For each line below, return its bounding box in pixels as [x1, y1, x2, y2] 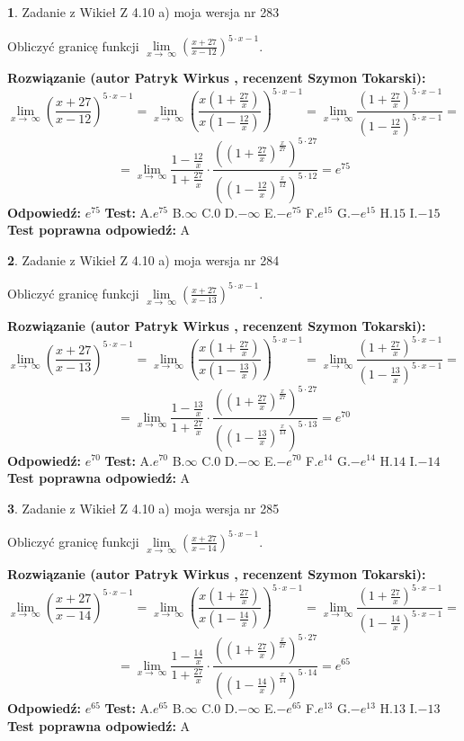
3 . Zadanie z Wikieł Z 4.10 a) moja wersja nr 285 [7, 498, 280, 517]
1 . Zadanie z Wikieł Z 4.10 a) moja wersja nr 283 [7, 3, 280, 21]
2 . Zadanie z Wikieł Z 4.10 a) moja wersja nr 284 [7, 250, 280, 269]
